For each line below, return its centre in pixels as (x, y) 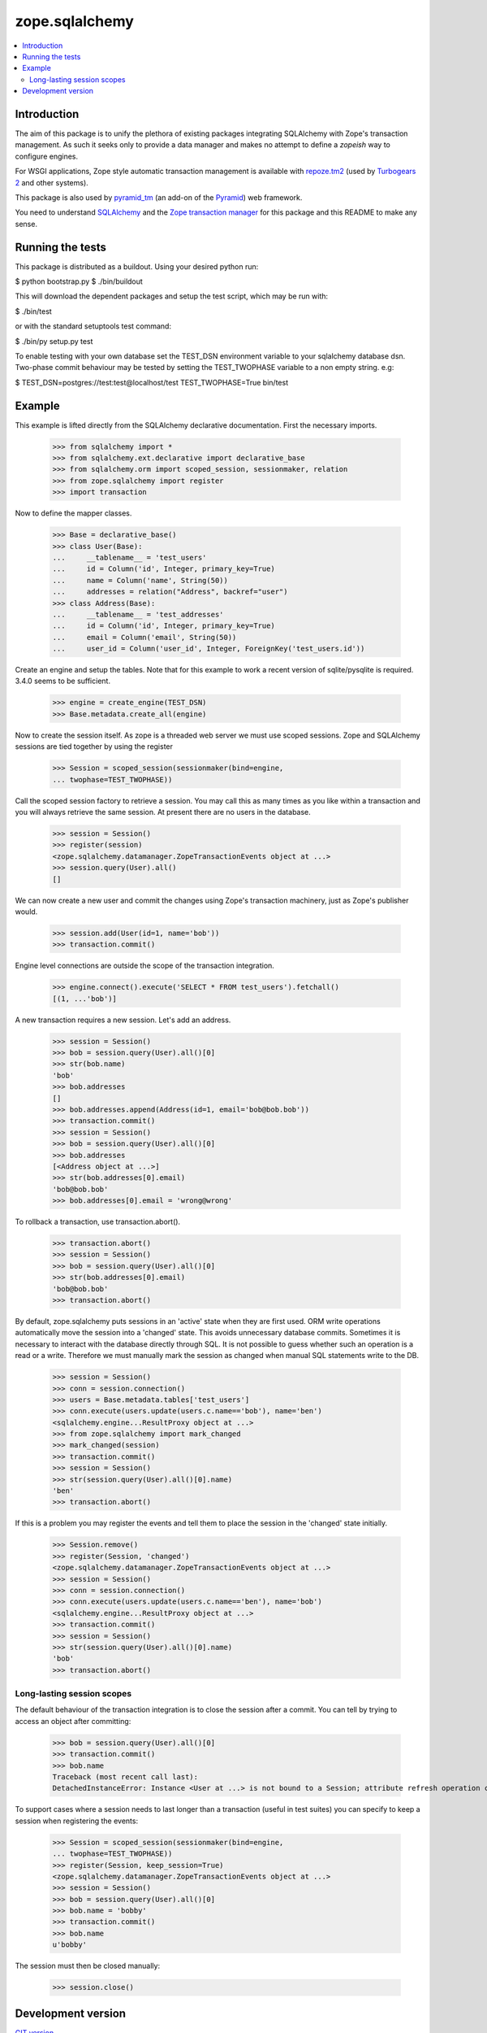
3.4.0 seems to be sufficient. (63, 681)
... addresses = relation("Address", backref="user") (170, 592)
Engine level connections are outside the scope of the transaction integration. (145, 966)
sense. (26, 224)
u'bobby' (70, 1945)
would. (26, 912)
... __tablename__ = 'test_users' (129, 557)
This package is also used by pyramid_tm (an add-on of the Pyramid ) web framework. (159, 197)
